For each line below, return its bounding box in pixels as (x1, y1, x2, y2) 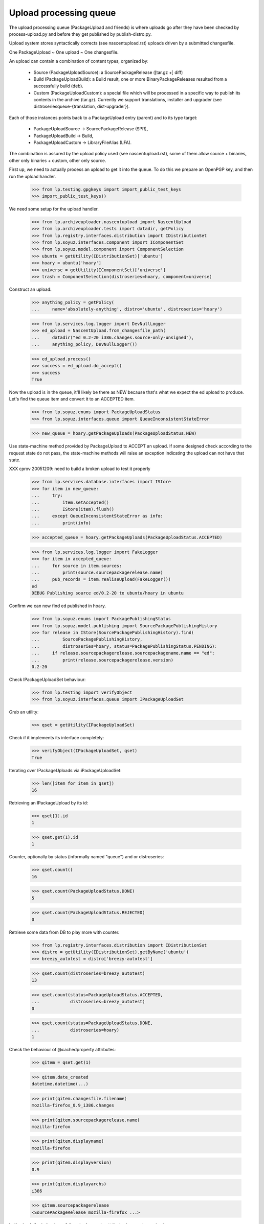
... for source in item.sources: (31, 563, 122, 568)
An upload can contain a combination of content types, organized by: (9, 58, 149, 64)
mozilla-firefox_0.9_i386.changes (31, 1102, 114, 1108)
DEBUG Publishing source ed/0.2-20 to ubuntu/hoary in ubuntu (31, 590, 184, 596)
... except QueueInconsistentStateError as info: (31, 513, 163, 519)
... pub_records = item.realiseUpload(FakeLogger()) (31, 577, 171, 582)
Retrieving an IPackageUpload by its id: (9, 800, 88, 805)
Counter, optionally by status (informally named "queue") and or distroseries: (9, 854, 164, 860)
